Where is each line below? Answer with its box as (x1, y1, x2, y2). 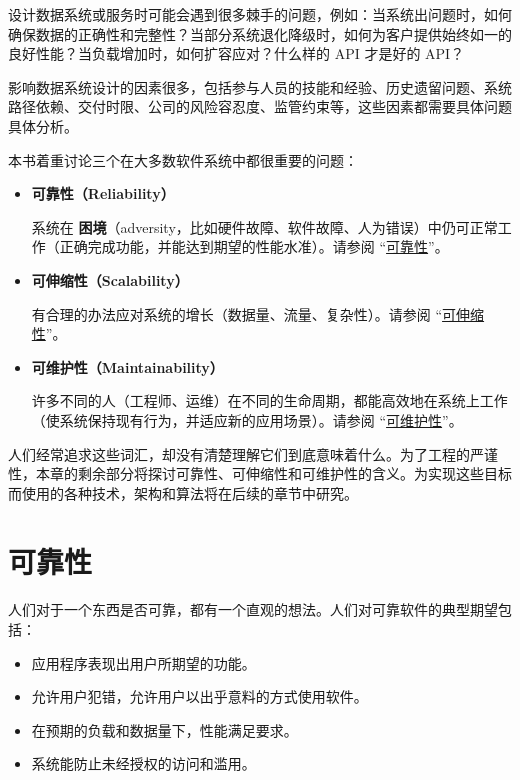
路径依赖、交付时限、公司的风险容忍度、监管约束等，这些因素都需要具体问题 (8, 96, 512, 117)
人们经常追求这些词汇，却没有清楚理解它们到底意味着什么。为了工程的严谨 (8, 443, 498, 464)
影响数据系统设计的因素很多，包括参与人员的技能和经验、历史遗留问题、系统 (8, 76, 512, 97)
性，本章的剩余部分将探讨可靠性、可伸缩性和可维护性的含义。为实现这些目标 (8, 463, 512, 484)
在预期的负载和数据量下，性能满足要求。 (31, 719, 298, 740)
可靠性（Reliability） (31, 183, 175, 204)
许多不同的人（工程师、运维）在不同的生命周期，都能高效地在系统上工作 (31, 390, 508, 411)
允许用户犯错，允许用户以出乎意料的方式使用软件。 (31, 686, 368, 707)
